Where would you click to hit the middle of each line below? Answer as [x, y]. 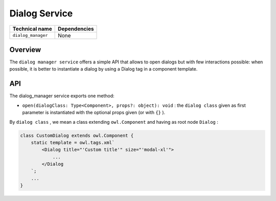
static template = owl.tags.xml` [73, 142]
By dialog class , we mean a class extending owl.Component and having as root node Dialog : [114, 122]
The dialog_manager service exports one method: [62, 96]
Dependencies [76, 29]
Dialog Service [41, 13]
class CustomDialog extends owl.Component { [77, 135]
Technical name [32, 29]
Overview [25, 49]
